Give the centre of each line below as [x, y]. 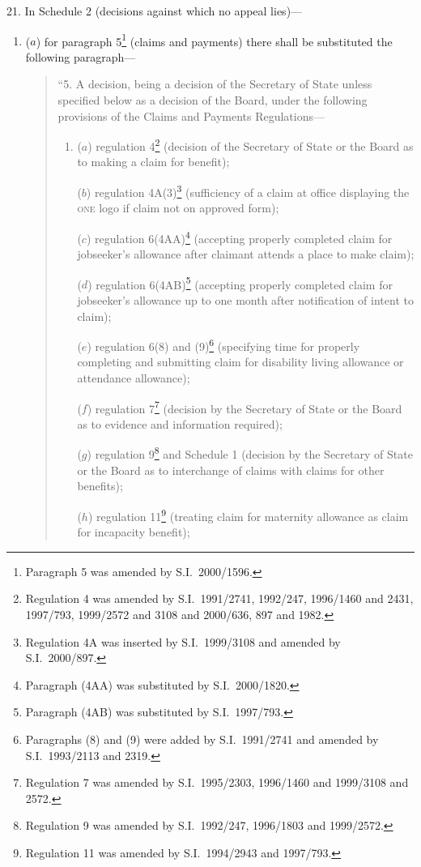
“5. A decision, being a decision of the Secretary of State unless [215, 84]
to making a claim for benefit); [153, 162]
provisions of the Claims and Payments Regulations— [191, 115]
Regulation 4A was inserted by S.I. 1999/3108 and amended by [183, 641]
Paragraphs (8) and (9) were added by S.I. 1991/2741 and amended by [202, 739]
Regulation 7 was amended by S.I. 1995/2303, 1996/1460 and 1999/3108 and [217, 782]
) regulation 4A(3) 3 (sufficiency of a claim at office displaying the [248, 191]
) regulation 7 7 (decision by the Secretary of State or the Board [245, 407]
